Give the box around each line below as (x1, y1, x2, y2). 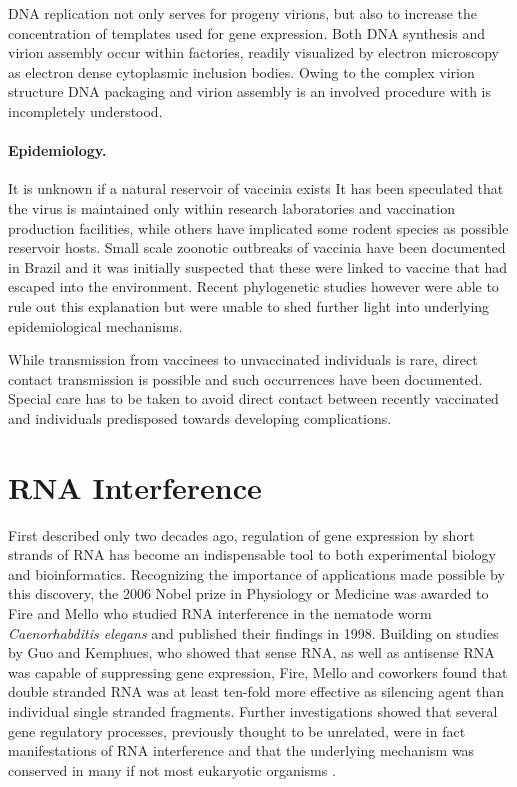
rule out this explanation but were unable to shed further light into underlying (8, 295, 490, 316)
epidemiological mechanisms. (8, 315, 183, 336)
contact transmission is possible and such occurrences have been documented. (8, 368, 483, 389)
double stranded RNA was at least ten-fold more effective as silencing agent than (8, 681, 505, 702)
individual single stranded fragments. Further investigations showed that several (8, 700, 498, 721)
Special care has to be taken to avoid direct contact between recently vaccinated (8, 388, 499, 409)
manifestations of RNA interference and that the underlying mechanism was (8, 740, 475, 761)
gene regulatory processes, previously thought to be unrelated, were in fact (8, 720, 466, 741)
